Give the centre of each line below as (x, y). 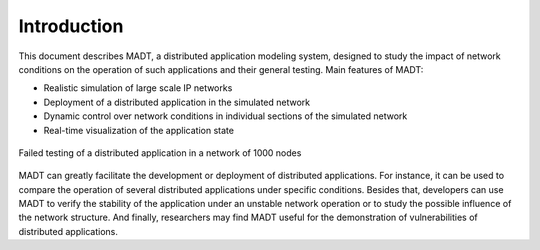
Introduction (71, 26)
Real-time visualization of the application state (139, 130)
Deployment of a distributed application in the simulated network (177, 102)
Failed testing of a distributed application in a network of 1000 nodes (160, 152)
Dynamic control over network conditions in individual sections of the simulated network (225, 116)
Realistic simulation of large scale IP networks (138, 88)
